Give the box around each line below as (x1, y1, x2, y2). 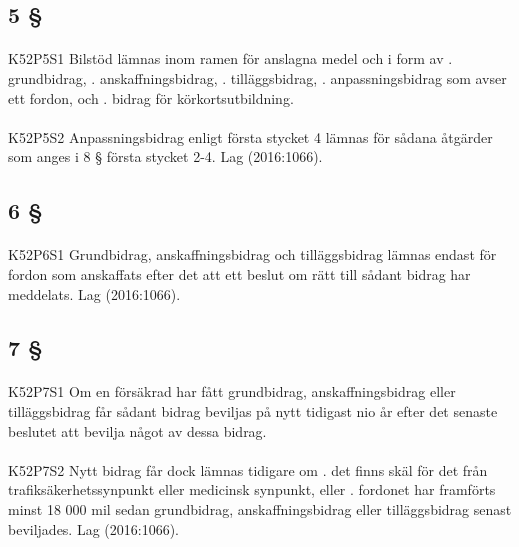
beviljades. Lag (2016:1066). (8, 518, 180, 539)
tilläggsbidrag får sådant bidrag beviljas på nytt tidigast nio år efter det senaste (8, 401, 498, 422)
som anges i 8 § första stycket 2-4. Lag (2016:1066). (8, 146, 323, 167)
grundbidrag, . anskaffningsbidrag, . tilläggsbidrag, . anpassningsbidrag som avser (8, 67, 507, 88)
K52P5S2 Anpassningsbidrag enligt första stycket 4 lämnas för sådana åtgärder (8, 126, 493, 147)
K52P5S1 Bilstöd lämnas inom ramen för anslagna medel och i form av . (8, 48, 453, 69)
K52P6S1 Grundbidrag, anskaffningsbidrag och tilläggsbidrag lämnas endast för (8, 244, 497, 265)
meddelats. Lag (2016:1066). (8, 283, 181, 304)
